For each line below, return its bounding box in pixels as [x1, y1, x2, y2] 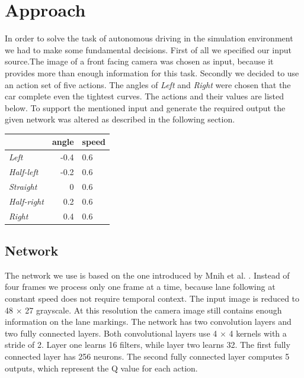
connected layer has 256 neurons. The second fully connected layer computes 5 [5, 350, 290, 363]
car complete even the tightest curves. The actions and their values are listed [5, 90, 284, 102]
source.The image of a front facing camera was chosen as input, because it [5, 55, 274, 67]
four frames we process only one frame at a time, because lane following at [5, 280, 276, 293]
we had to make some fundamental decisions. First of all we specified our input [5, 43, 292, 56]
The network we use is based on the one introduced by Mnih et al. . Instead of [5, 269, 290, 281]
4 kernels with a [229, 327, 287, 339]
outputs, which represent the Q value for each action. [5, 361, 198, 374]
